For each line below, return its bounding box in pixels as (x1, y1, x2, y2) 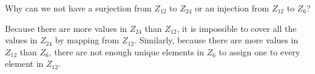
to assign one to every (218, 45, 300, 58)
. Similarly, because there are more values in (134, 34, 299, 46)
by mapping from (55, 34, 120, 46)
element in (5, 57, 44, 70)
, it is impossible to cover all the (177, 22, 297, 34)
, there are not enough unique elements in (49, 45, 204, 58)
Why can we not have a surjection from (5, 2, 152, 14)
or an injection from (195, 2, 269, 14)
